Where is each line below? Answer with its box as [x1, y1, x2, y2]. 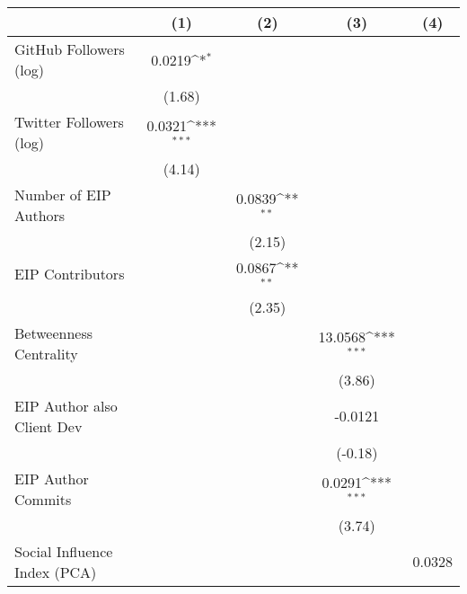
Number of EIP [14, 184, 111, 205]
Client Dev [14, 415, 83, 437]
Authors [14, 205, 66, 226]
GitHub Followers [14, 39, 125, 59]
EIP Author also [14, 395, 118, 416]
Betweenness [14, 322, 93, 343]
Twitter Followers [14, 111, 124, 132]
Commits [14, 488, 72, 510]
